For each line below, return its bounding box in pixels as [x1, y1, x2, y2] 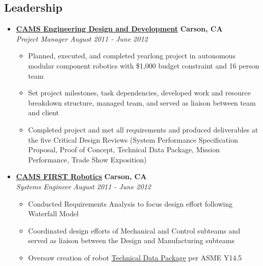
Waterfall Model [28, 208, 79, 219]
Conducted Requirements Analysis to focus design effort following [28, 198, 233, 209]
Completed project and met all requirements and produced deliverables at [28, 124, 258, 135]
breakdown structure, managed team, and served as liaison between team [28, 97, 256, 108]
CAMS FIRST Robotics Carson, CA [16, 171, 147, 182]
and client [28, 107, 59, 118]
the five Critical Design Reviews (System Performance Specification [28, 134, 238, 145]
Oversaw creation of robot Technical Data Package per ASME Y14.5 [28, 252, 242, 262]
